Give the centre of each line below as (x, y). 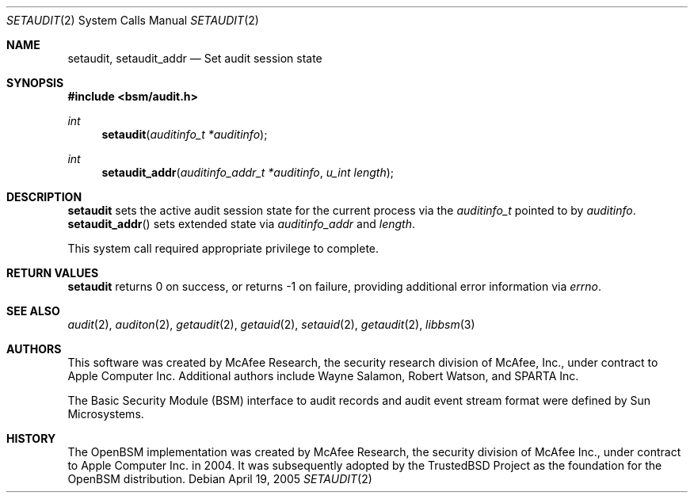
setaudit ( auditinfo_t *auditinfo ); (185, 134)
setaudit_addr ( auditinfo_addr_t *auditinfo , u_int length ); (248, 172)
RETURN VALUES (53, 273)
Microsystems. (106, 414)
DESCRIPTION (44, 197)
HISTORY (31, 438)
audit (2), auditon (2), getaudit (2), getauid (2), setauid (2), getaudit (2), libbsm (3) (271, 324)
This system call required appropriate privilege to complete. (223, 248)
